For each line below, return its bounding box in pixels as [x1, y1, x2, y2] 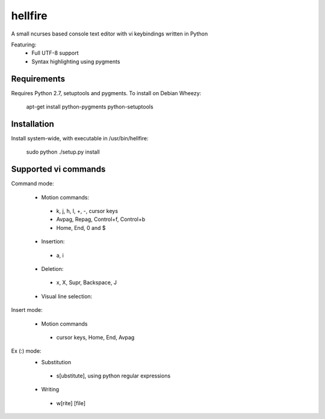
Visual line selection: [41, 293, 93, 300]
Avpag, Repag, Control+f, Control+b [56, 216, 146, 223]
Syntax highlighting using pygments [31, 58, 120, 65]
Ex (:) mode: [11, 347, 42, 355]
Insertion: [41, 238, 65, 245]
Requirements [11, 73, 66, 84]
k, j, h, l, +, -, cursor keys [56, 208, 119, 214]
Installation [11, 119, 54, 129]
